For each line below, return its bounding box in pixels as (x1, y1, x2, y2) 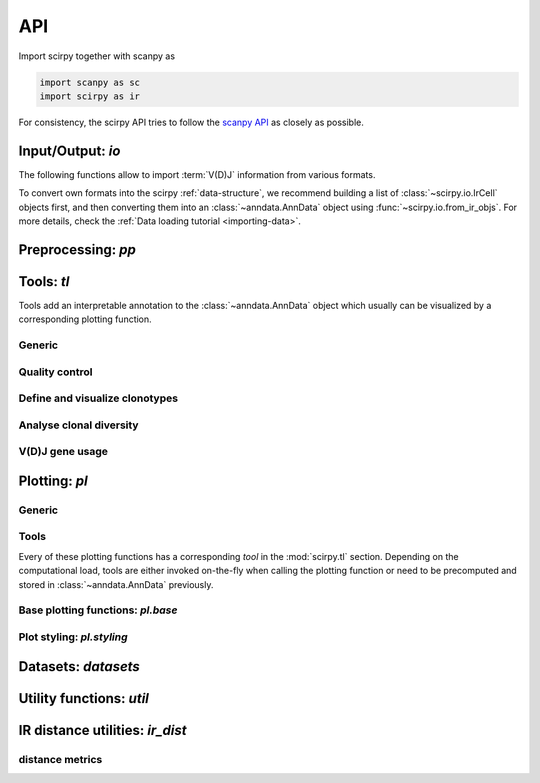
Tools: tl (18, 273, 70, 290)
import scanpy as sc (39, 76, 140, 88)
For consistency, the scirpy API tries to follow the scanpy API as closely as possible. (18, 116, 365, 128)
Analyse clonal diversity (18, 418, 139, 432)
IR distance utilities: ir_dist (18, 721, 187, 739)
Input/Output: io (18, 142, 121, 159)
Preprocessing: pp (18, 241, 137, 258)
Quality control (18, 365, 93, 379)
